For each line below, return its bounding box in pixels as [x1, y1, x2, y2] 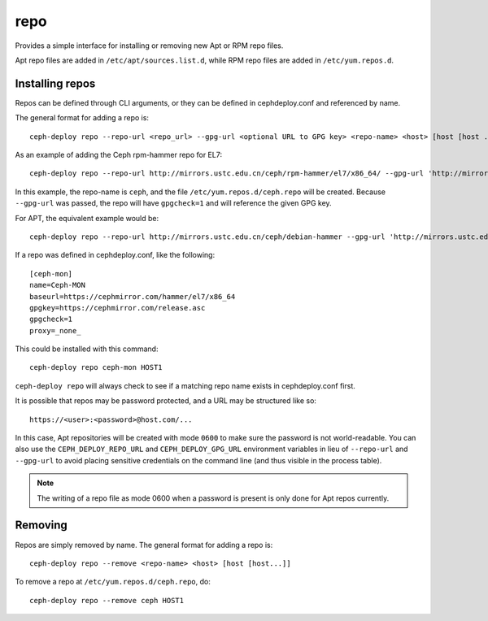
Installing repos [15, 76, 96, 90]
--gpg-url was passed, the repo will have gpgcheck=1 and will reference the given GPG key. [15, 198, 333, 208]
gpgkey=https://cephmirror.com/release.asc [29, 303, 206, 312]
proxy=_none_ [29, 326, 81, 335]
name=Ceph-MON [29, 280, 85, 290]
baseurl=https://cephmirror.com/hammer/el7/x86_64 [29, 292, 236, 301]
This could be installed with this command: [15, 344, 159, 354]
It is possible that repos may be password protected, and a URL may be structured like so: [15, 396, 317, 406]
